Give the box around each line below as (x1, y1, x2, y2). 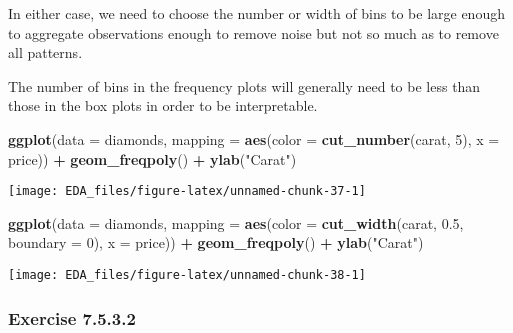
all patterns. (8, 42, 83, 63)
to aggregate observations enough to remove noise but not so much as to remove (8, 22, 499, 43)
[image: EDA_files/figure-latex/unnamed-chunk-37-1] (8, 184, 366, 199)
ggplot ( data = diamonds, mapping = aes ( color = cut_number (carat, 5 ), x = (8, 128, 500, 149)
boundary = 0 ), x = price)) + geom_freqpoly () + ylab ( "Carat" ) (8, 232, 424, 253)
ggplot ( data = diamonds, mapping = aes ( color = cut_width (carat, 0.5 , (8, 212, 464, 233)
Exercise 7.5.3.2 (8, 305, 136, 330)
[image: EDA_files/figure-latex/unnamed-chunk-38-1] (8, 268, 366, 282)
